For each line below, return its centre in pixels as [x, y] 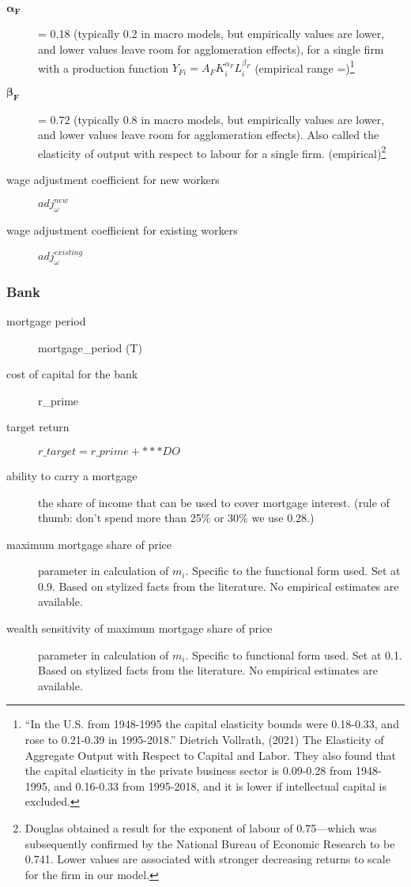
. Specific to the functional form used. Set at [293, 571]
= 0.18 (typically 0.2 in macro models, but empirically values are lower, [211, 34]
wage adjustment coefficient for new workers [113, 179]
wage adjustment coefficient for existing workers [122, 229]
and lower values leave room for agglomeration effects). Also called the [209, 135]
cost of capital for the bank [72, 374]
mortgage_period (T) [90, 347]
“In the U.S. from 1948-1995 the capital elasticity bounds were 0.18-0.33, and [212, 724]
